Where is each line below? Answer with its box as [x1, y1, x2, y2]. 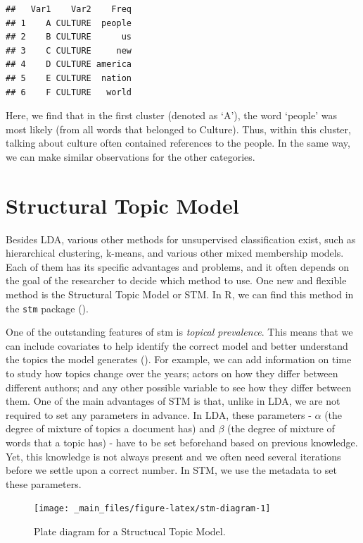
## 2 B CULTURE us [6, 32, 132, 42]
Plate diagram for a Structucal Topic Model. [34, 524, 226, 539]
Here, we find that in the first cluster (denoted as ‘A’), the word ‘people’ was [6, 108, 338, 123]
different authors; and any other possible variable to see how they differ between [6, 379, 352, 394]
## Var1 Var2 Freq [6, 4, 132, 14]
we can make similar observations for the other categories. [6, 149, 255, 164]
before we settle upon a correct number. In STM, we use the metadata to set [6, 463, 337, 477]
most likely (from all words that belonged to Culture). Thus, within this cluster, [6, 121, 351, 136]
